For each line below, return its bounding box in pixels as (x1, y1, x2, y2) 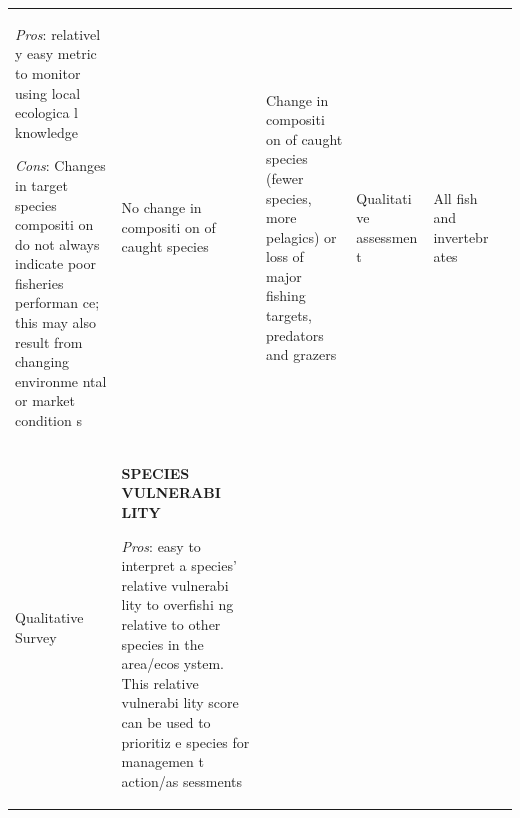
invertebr (433, 226, 489, 247)
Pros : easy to (121, 535, 201, 556)
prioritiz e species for (121, 731, 250, 752)
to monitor (15, 62, 81, 83)
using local (15, 82, 81, 103)
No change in (121, 197, 202, 218)
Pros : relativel (15, 23, 101, 44)
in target (15, 174, 68, 195)
